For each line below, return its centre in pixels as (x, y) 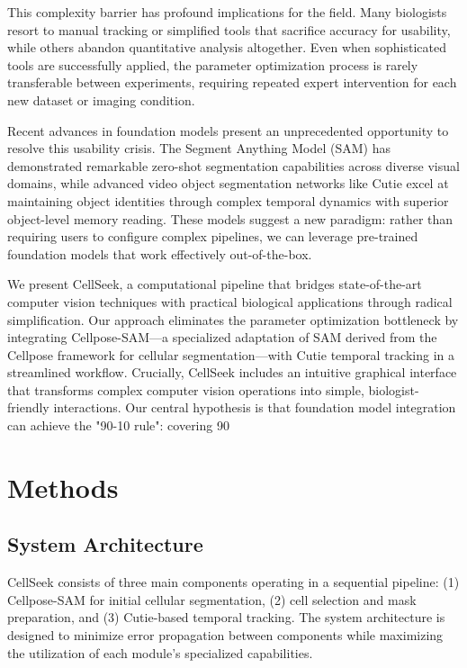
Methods (63, 487)
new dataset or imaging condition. (101, 99)
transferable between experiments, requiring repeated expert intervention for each (232, 82)
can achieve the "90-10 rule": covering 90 (118, 425)
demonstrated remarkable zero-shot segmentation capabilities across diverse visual (233, 165)
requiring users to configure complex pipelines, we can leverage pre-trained (213, 236)
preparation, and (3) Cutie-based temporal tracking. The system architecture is (226, 617)
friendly (28, 407)
